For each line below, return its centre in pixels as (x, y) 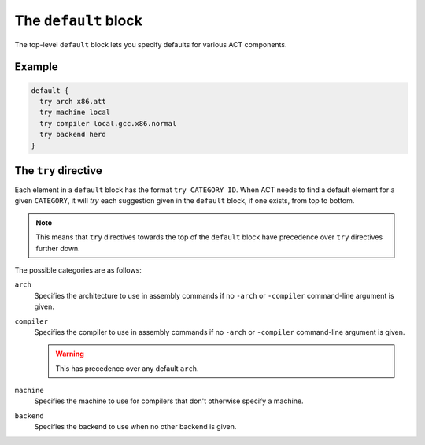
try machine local (75, 113)
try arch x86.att (73, 101)
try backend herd (73, 135)
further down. (58, 248)
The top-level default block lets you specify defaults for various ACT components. (151, 44)
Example (36, 67)
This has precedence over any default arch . (128, 368)
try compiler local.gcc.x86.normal (108, 123)
